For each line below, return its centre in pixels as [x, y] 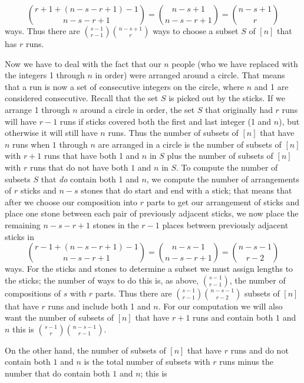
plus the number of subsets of [220, 156]
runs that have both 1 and [92, 156]
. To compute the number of [227, 167]
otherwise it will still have [51, 133]
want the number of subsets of [59, 317]
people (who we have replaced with [235, 63]
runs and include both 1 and [99, 306]
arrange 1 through [37, 109]
